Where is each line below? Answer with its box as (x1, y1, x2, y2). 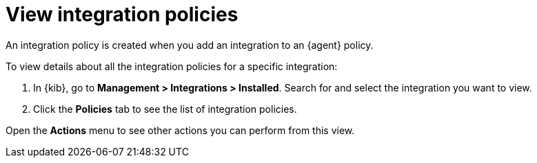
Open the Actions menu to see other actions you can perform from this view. (6, 124, 355, 136)
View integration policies (6, 3, 239, 26)
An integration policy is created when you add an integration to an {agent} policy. (6, 39, 374, 51)
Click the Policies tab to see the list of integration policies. (33, 102, 297, 115)
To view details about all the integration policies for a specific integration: (6, 60, 338, 72)
